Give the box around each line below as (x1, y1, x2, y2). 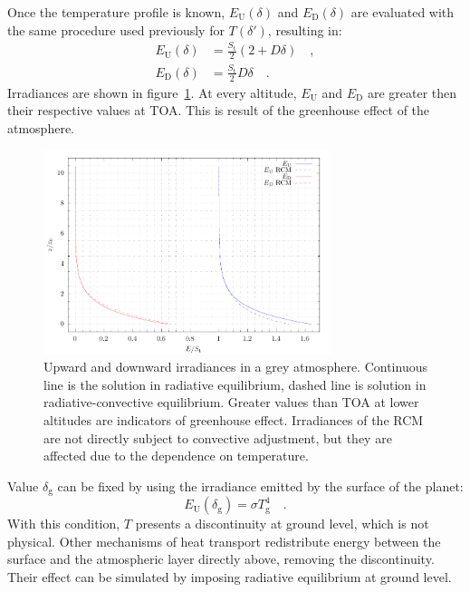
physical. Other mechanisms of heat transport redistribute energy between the (7, 531, 441, 550)
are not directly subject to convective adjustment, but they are (43, 428, 392, 447)
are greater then (367, 82, 457, 102)
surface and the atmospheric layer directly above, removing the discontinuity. (7, 549, 435, 568)
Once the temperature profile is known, (7, 3, 225, 21)
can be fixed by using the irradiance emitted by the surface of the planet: (57, 476, 464, 495)
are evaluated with (350, 3, 455, 21)
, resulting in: (267, 20, 342, 39)
